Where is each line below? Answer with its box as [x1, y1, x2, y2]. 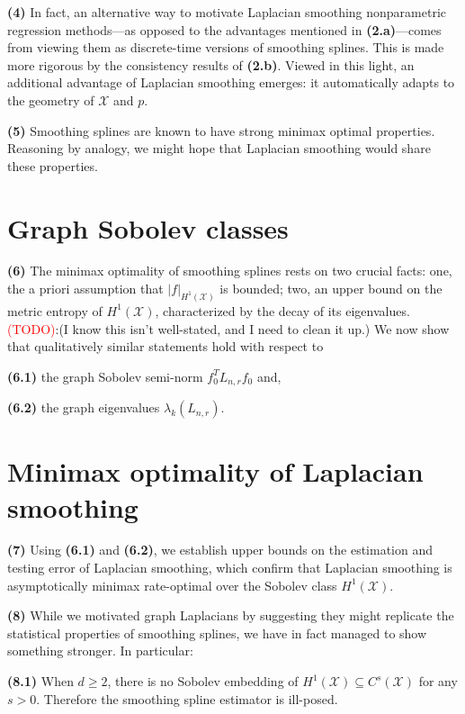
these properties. [7, 156, 98, 175]
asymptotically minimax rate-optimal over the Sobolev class [7, 575, 337, 594]
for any [418, 672, 458, 691]
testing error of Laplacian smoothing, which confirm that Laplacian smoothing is [7, 558, 452, 577]
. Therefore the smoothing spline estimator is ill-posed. [36, 689, 338, 708]
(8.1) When [7, 672, 74, 691]
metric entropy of [7, 301, 103, 320]
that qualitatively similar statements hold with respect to [7, 337, 324, 356]
